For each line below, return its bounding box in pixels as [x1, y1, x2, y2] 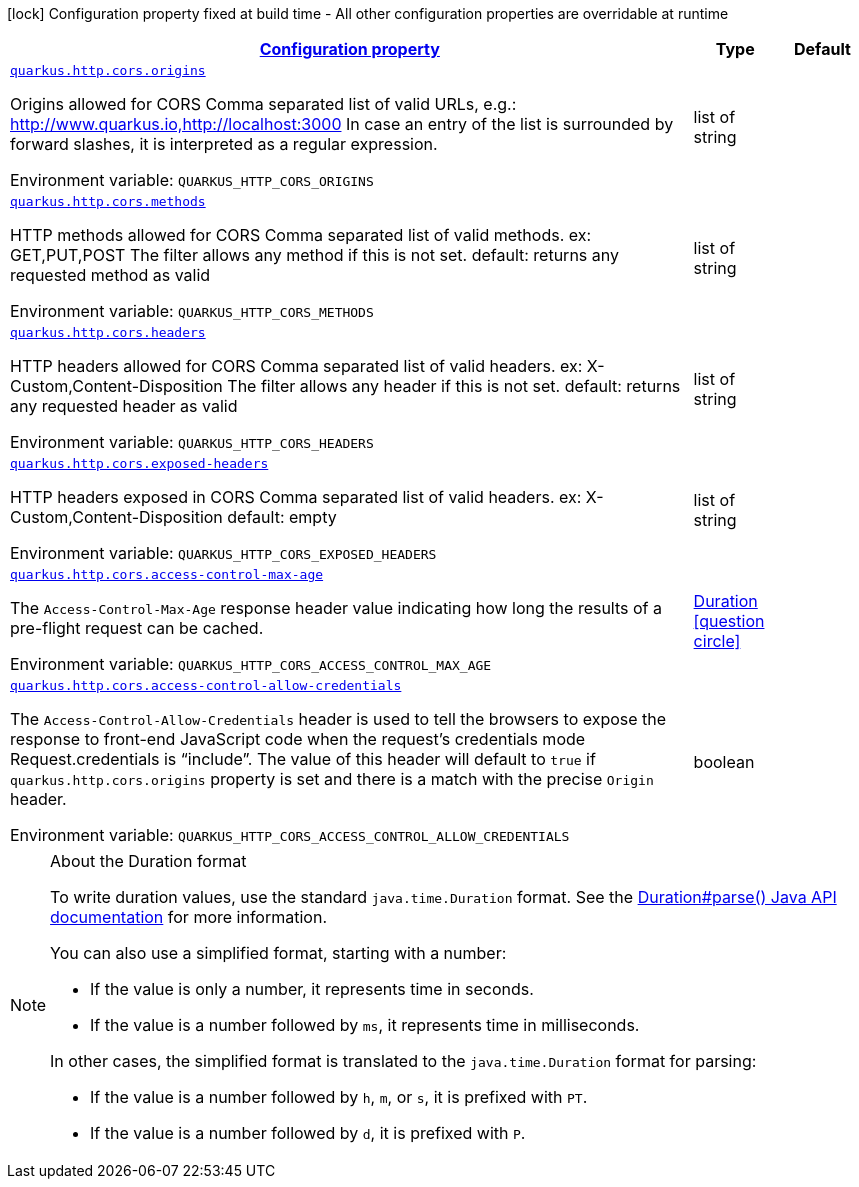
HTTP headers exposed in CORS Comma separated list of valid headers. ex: [10, 487, 582, 507]
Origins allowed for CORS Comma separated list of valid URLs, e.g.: [10, 94, 517, 114]
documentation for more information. [50, 907, 327, 927]
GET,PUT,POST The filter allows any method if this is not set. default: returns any [10, 245, 619, 265]
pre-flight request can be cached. [10, 618, 264, 638]
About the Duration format [50, 851, 247, 871]
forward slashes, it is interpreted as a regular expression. [10, 134, 438, 154]
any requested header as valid [10, 396, 238, 416]
